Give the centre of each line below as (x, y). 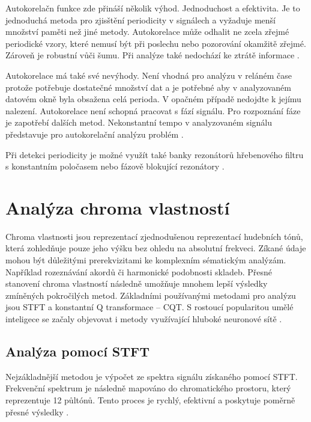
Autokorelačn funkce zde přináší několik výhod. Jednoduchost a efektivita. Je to (153, 8)
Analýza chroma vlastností (118, 207)
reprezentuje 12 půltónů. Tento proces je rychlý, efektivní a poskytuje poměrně (150, 399)
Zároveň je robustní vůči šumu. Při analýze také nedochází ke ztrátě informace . (152, 55)
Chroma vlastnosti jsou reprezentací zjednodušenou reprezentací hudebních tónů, (154, 236)
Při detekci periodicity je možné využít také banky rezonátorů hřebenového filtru (155, 154)
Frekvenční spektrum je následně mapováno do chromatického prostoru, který (148, 388)
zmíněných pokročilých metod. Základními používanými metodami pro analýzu (151, 295)
